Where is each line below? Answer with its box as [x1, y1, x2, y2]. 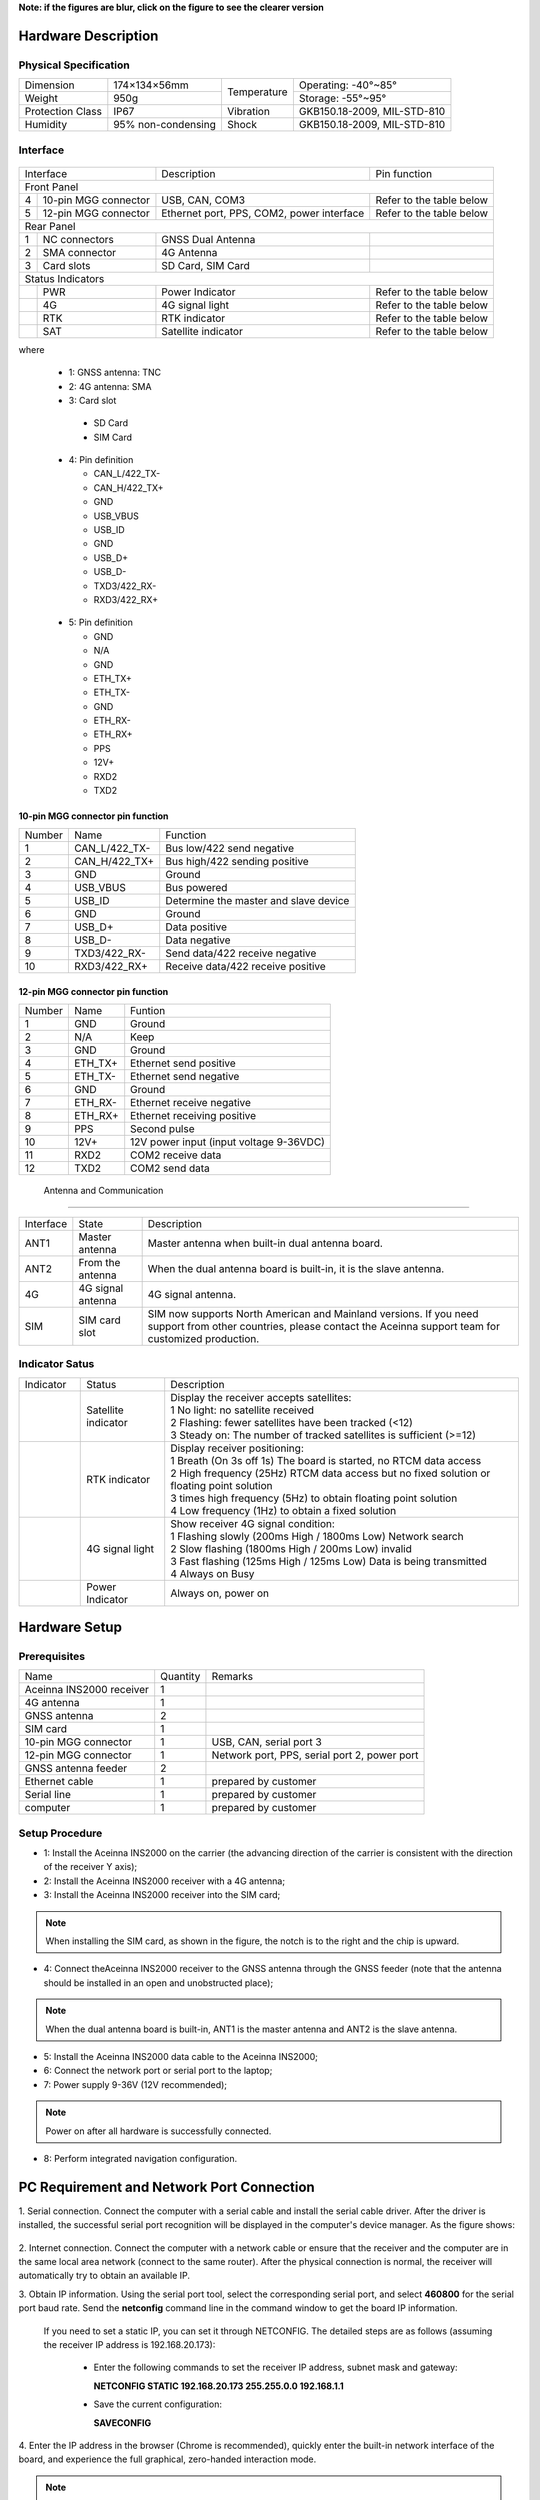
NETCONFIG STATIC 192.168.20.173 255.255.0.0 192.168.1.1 [93, 2380, 344, 2392]
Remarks [211, 1670, 254, 1684]
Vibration [226, 105, 270, 119]
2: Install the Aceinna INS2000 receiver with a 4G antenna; [43, 1875, 285, 1887]
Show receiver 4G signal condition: [170, 1516, 335, 1530]
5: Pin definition [68, 616, 134, 629]
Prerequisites [18, 1649, 85, 1663]
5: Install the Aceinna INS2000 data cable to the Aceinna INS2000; [43, 2051, 319, 2062]
